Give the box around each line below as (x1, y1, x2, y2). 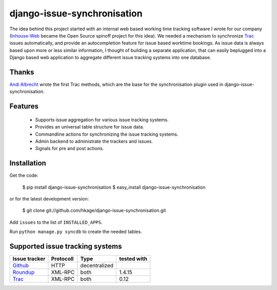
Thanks (9, 67, 34, 77)
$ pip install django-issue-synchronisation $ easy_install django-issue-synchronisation (22, 184, 206, 190)
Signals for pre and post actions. (35, 146, 104, 152)
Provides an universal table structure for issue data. (35, 124, 145, 130)
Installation (9, 159, 46, 168)
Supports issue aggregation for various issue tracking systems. (35, 116, 169, 123)
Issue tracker (12, 255, 46, 262)
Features (9, 102, 38, 111)
